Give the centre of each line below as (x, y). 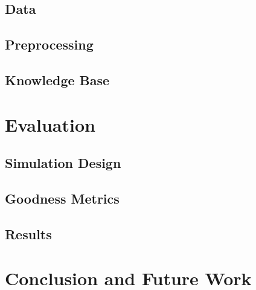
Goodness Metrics (62, 198)
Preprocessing (49, 44)
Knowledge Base (57, 79)
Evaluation (50, 124)
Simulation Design (63, 163)
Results (28, 234)
